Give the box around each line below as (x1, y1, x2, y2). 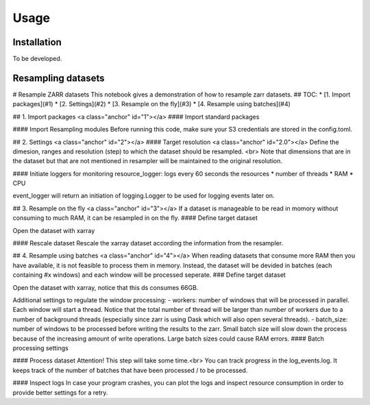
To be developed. (12, 55, 62, 63)
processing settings (12, 343, 69, 352)
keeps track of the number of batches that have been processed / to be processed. (12, 366, 248, 374)
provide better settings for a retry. (12, 388, 108, 397)
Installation (12, 36, 62, 48)
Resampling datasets (12, 72, 106, 84)
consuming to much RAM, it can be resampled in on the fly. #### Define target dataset (12, 214, 258, 222)
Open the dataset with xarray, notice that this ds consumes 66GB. (12, 283, 199, 291)
